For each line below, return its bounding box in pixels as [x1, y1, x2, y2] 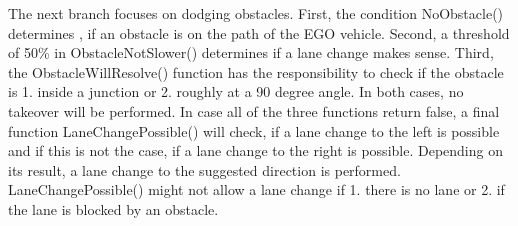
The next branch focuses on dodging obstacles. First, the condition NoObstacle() [8, 3, 504, 23]
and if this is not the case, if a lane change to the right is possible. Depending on [8, 140, 503, 161]
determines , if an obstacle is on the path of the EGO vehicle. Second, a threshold [8, 22, 510, 43]
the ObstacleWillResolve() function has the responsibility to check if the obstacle [8, 61, 504, 82]
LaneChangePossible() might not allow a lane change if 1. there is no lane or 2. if [8, 179, 505, 200]
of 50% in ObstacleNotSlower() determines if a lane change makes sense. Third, [8, 42, 494, 63]
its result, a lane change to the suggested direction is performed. [8, 159, 401, 180]
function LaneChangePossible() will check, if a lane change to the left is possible [8, 120, 500, 141]
